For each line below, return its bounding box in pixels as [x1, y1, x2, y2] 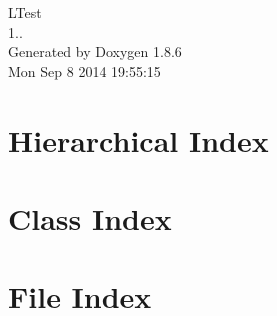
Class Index [8, 197, 172, 238]
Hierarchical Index [8, 119, 269, 160]
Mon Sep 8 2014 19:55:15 [8, 60, 161, 81]
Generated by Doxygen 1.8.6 [8, 41, 182, 62]
